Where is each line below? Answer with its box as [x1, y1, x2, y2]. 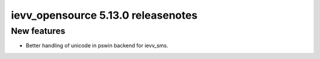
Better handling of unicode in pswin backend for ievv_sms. [25, 42, 169, 49]
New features [11, 26, 66, 36]
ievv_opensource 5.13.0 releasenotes [11, 9, 198, 22]
